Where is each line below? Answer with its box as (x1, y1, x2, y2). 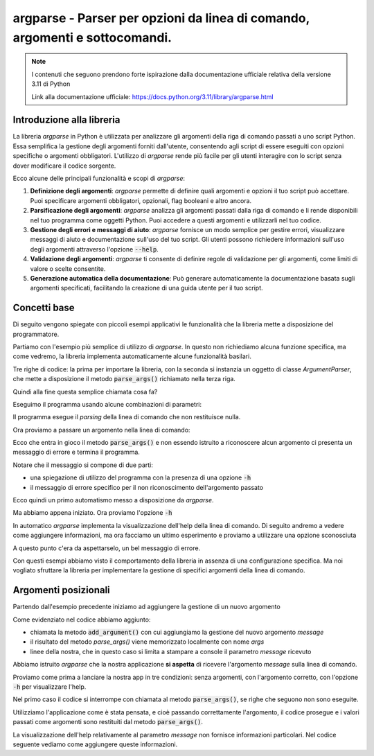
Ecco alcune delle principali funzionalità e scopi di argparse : (12, 174, 186, 182)
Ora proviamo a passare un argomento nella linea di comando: (12, 425, 190, 434)
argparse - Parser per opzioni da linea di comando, (12, 10, 310, 26)
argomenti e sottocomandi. (12, 30, 172, 45)
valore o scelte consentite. (30, 264, 106, 273)
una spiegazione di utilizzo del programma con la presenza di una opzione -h (30, 473, 251, 482)
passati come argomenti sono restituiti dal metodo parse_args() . (12, 718, 204, 726)
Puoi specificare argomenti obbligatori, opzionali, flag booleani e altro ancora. (30, 196, 252, 204)
